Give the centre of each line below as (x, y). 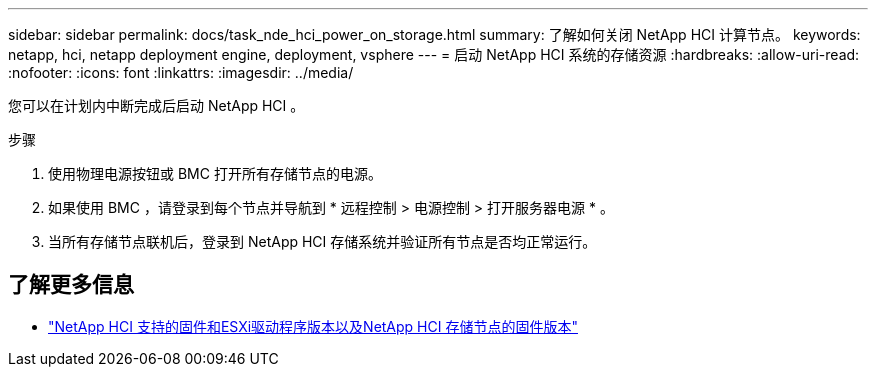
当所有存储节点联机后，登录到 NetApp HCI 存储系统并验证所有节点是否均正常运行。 (322, 241)
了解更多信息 (71, 285)
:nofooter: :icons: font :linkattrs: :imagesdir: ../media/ (181, 72)
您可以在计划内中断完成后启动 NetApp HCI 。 (156, 105)
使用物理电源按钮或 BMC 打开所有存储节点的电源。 (215, 173)
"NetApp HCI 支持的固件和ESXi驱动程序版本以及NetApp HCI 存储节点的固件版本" (313, 326)
